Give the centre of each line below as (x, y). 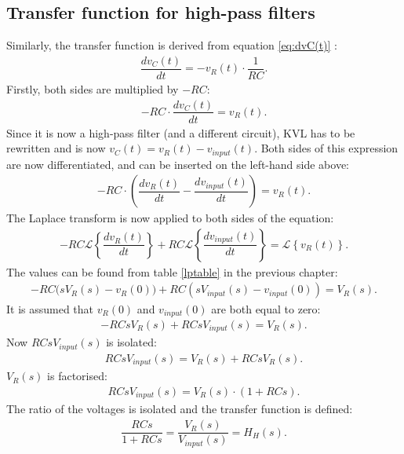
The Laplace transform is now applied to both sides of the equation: (170, 218)
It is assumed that (50, 308)
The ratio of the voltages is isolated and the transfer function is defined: (180, 409)
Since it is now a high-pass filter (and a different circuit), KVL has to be (181, 132)
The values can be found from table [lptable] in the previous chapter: (172, 271)
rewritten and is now (56, 148)
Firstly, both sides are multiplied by (93, 88)
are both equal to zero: (266, 308)
